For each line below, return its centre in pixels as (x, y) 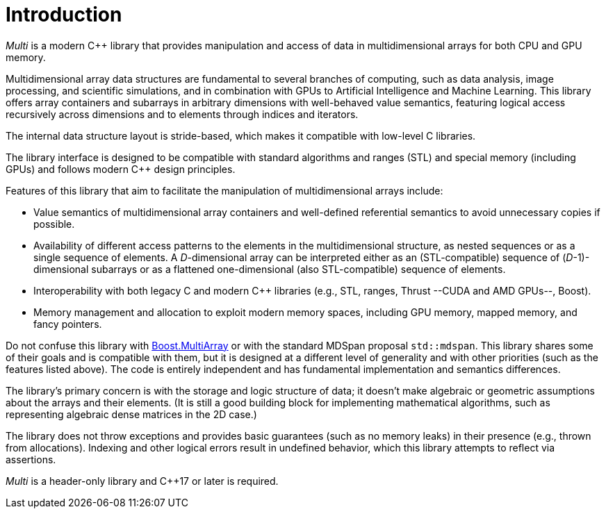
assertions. (31, 459)
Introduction (64, 15)
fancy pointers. (68, 324)
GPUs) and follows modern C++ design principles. (121, 169)
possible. (54, 224)
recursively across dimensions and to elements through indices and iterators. (182, 114)
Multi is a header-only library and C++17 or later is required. (142, 481)
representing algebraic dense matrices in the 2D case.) (131, 414)
